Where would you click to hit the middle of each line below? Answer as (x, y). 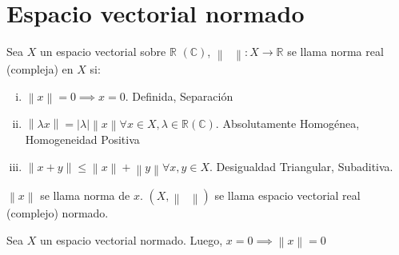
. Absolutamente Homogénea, (287, 123)
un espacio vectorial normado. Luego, (131, 239)
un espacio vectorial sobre (103, 52)
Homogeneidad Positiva (82, 139)
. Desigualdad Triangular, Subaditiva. (301, 166)
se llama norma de (85, 195)
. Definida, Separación (179, 96)
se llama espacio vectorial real (287, 195)
